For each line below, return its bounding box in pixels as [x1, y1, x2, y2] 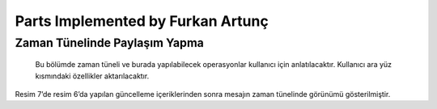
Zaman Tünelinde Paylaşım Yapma [15, 36, 204, 50]
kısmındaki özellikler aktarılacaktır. [35, 71, 150, 81]
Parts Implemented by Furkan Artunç [15, 12, 269, 30]
